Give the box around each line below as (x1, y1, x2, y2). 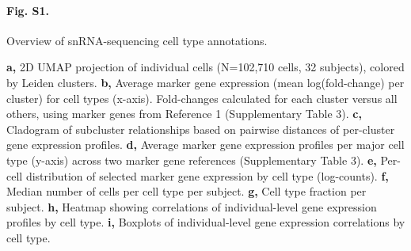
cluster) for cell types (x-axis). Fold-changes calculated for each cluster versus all (6, 89, 398, 106)
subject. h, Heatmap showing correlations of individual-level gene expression (6, 198, 377, 215)
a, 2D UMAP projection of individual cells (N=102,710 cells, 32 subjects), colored (6, 59, 405, 75)
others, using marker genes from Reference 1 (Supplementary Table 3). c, (6, 105, 362, 122)
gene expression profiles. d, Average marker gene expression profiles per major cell (6, 136, 405, 153)
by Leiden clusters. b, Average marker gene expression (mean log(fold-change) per (6, 74, 405, 90)
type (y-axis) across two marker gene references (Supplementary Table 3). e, (6, 151, 377, 168)
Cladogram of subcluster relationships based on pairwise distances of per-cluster (6, 120, 395, 137)
